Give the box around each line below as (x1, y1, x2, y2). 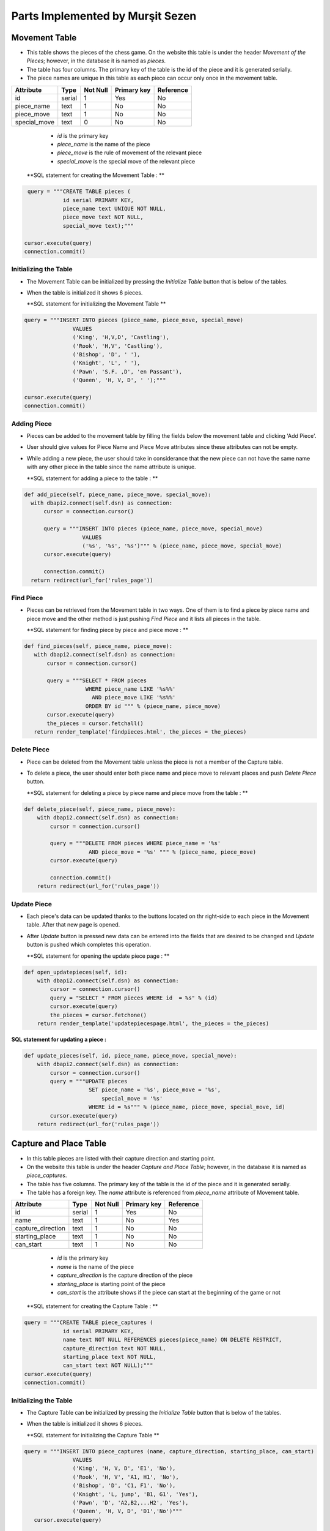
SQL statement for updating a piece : (11, 1036, 107, 1043)
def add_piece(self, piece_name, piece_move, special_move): (24, 491, 211, 498)
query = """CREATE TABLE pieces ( (28, 188, 131, 195)
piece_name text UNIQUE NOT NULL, (62, 205, 166, 212)
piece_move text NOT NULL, (62, 214, 144, 220)
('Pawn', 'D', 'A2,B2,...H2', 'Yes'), (72, 1499, 189, 1506)
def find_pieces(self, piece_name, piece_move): (24, 643, 173, 649)
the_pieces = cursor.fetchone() (50, 1011, 147, 1018)
